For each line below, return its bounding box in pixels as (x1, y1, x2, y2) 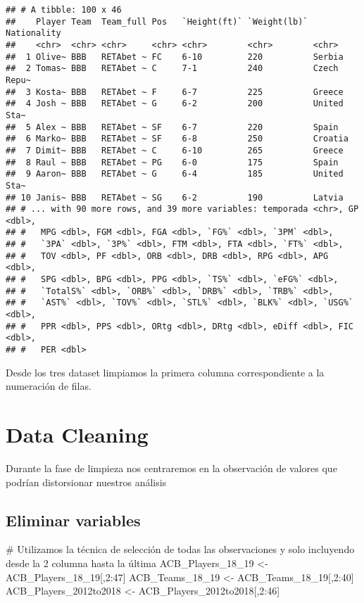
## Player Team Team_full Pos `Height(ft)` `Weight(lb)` (6, 16, 308, 27)
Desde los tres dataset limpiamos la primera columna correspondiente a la (6, 364, 325, 379)
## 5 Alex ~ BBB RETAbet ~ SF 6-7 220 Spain (6, 122, 339, 132)
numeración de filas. (6, 379, 92, 393)
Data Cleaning (6, 420, 149, 449)
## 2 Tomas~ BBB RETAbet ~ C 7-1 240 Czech (6, 63, 339, 74)
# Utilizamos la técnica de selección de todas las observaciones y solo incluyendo (6, 542, 355, 557)
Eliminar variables (6, 509, 141, 531)
